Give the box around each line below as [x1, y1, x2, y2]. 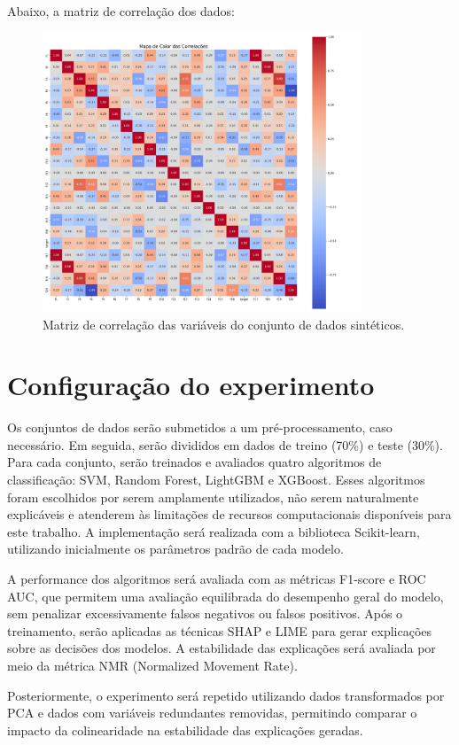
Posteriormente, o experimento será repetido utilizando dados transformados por [7, 686, 445, 704]
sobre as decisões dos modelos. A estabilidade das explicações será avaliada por [7, 639, 436, 657]
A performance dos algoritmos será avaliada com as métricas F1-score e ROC [7, 569, 426, 587]
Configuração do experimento [7, 367, 375, 403]
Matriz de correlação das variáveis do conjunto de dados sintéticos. [43, 314, 405, 333]
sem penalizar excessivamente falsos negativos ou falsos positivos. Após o [7, 604, 403, 623]
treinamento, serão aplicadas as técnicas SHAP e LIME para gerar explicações [7, 621, 432, 640]
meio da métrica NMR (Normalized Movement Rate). [7, 656, 298, 674]
